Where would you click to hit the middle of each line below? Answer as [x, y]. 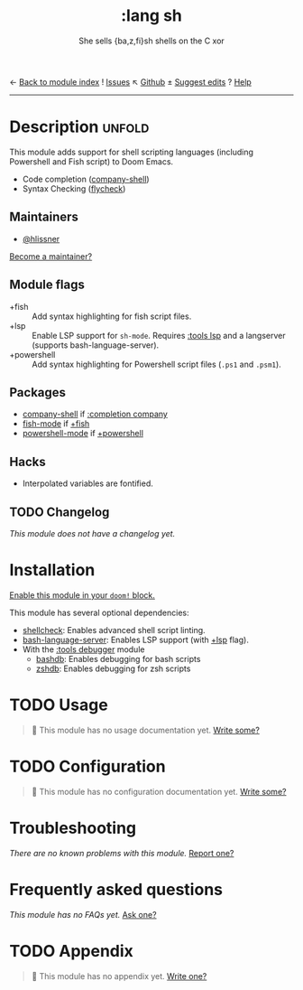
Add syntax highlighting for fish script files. [112, 316]
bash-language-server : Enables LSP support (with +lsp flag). [136, 640]
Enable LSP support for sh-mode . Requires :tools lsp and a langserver [159, 335]
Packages [37, 392]
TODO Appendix [71, 951]
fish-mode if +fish [56, 424]
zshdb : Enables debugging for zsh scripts [113, 668]
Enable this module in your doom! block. [83, 595]
